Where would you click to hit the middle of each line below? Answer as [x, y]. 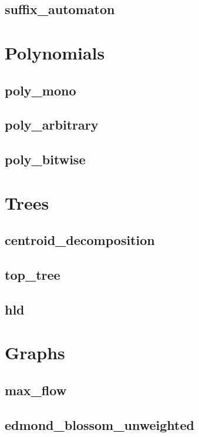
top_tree [33, 275]
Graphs [35, 352]
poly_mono [41, 90]
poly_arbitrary [52, 125]
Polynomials [55, 52]
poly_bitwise [45, 159]
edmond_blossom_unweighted [99, 424]
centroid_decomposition [80, 240]
